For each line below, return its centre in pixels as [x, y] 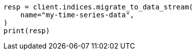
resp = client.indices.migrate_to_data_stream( [98, 7]
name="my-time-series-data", [77, 15]
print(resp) [27, 31]
